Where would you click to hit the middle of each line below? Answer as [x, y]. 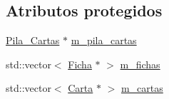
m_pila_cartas [104, 40]
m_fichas [140, 64]
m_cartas [142, 88]
